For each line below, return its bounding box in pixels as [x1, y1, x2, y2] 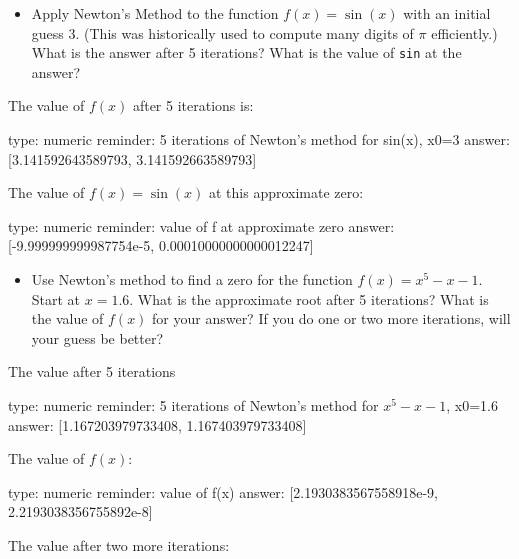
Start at [31, 288, 81, 309]
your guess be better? [31, 327, 164, 348]
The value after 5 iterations [8, 361, 176, 382]
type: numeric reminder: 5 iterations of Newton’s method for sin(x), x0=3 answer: [8, 129, 510, 150]
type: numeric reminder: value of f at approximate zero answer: [8, 215, 395, 236]
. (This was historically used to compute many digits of [75, 22, 414, 43]
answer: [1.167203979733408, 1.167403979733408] [8, 414, 307, 435]
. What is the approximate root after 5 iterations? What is [129, 288, 489, 309]
